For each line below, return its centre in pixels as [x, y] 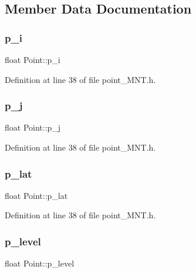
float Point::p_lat [36, 195]
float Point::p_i [33, 59]
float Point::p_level [40, 263]
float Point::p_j [33, 127]
